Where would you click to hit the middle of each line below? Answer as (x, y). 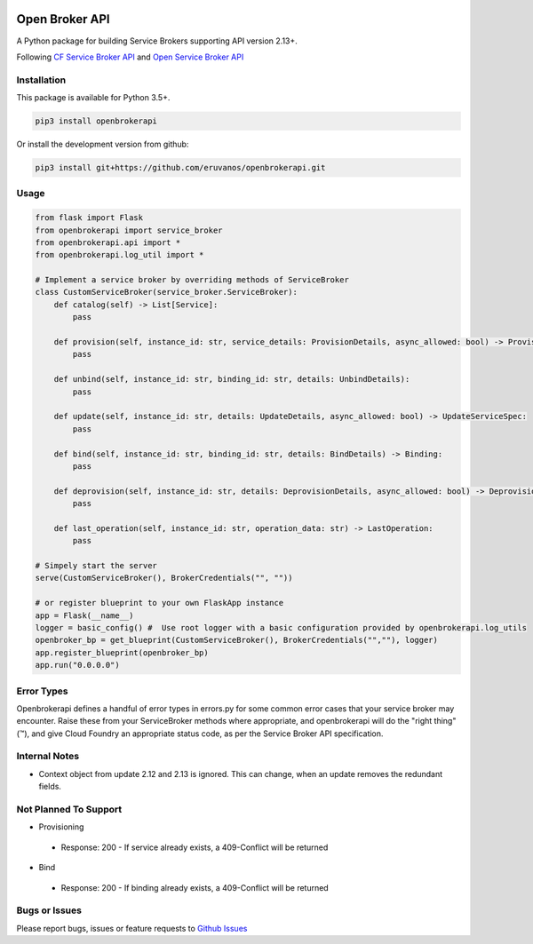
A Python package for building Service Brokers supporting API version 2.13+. (157, 41)
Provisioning (61, 827)
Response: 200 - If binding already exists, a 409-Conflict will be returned (195, 887)
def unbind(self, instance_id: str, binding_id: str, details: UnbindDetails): (232, 379)
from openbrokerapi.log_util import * (119, 255)
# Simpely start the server (96, 566)
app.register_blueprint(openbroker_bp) (122, 652)
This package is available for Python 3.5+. (93, 98)
